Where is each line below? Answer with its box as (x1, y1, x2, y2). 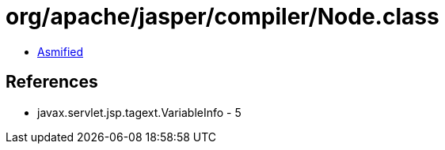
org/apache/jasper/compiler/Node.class (6, 3, 439, 30)
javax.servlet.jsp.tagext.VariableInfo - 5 (37, 105, 242, 119)
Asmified (37, 44, 84, 58)
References (6, 72, 98, 92)
